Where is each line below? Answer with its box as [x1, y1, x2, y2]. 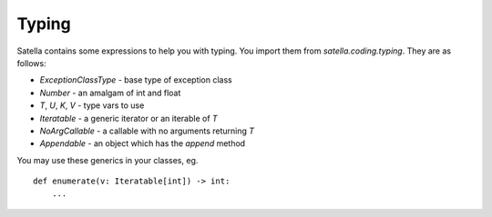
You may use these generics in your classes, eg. [16, 154, 199, 165]
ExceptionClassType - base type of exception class [39, 74, 232, 85]
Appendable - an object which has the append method [39, 138, 246, 149]
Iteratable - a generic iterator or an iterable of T [39, 113, 218, 123]
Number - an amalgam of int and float [39, 87, 181, 98]
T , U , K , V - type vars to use [39, 100, 145, 111]
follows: [16, 57, 46, 68]
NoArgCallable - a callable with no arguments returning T [39, 125, 255, 136]
